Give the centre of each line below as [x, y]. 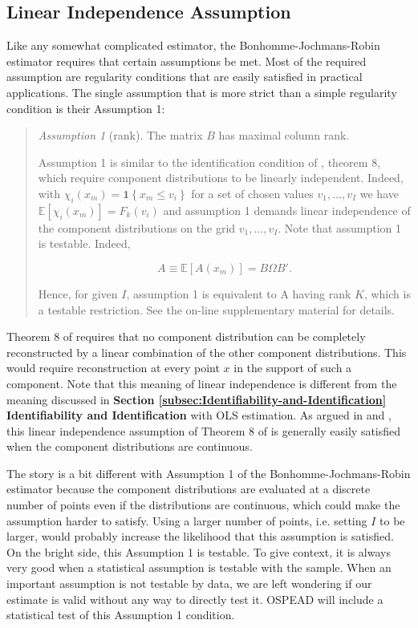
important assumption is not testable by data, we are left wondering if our [189, 583]
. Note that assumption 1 [340, 227]
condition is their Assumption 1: [86, 108]
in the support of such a [293, 368]
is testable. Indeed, [84, 243]
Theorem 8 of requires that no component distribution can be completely [186, 336]
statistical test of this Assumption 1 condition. [121, 615]
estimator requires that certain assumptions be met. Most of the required [187, 61]
